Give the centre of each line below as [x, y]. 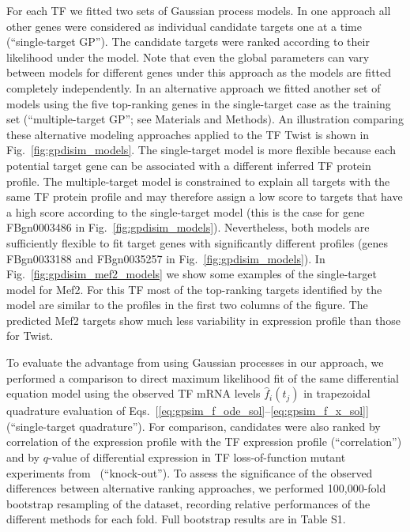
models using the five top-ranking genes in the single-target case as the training [199, 103]
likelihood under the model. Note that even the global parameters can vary [188, 57]
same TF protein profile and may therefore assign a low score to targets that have [205, 196]
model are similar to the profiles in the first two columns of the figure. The [187, 305]
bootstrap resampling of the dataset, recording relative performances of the [188, 503]
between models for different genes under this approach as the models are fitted [199, 72]
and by [23, 457]
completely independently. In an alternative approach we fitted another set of [194, 87]
